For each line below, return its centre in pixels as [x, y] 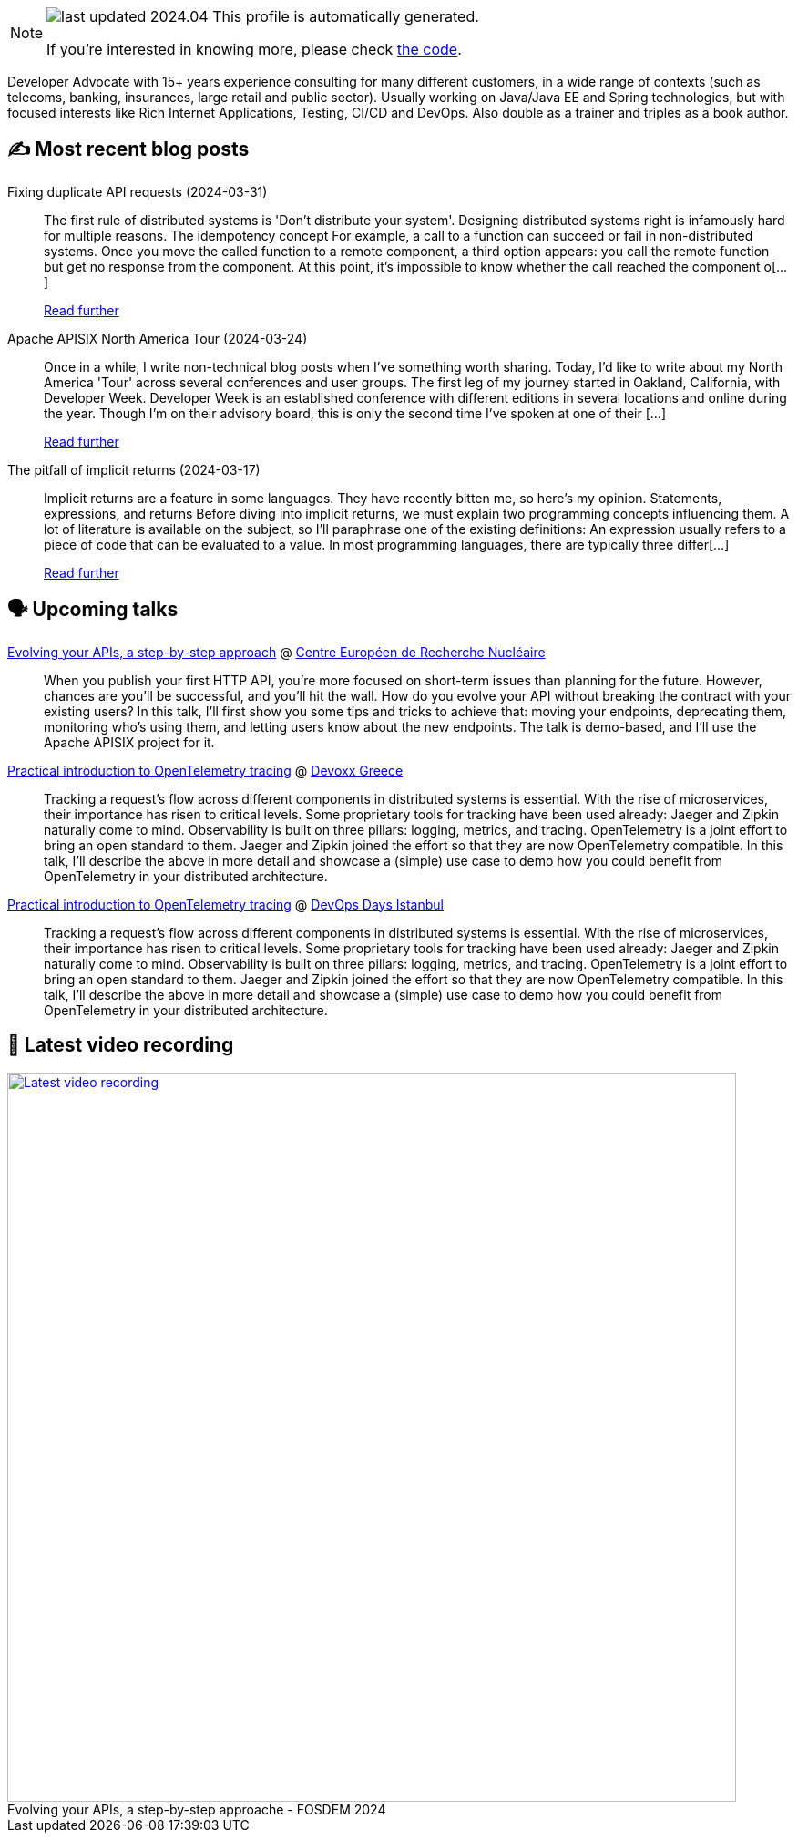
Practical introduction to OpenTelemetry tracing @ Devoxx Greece [205, 770]
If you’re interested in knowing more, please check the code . [254, 49]
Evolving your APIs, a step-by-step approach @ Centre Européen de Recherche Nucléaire [276, 652]
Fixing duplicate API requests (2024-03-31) [138, 191]
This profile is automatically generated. [346, 16]
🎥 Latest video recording [121, 1045]
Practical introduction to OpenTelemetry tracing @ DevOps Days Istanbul [225, 904]
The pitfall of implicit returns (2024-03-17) [134, 469]
